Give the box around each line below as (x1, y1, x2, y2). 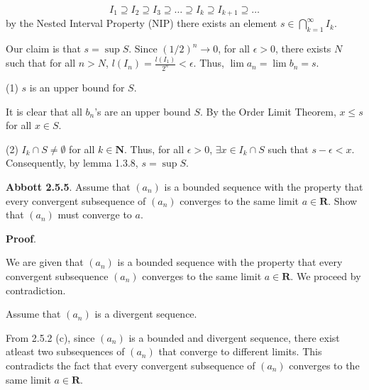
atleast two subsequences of (6, 344, 125, 359)
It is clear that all (6, 104, 82, 118)
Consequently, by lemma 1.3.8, (6, 155, 138, 170)
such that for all (6, 55, 76, 70)
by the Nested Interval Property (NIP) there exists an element (6, 16, 277, 30)
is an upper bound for (29, 80, 125, 95)
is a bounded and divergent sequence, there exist (128, 330, 340, 345)
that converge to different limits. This (158, 344, 322, 359)
